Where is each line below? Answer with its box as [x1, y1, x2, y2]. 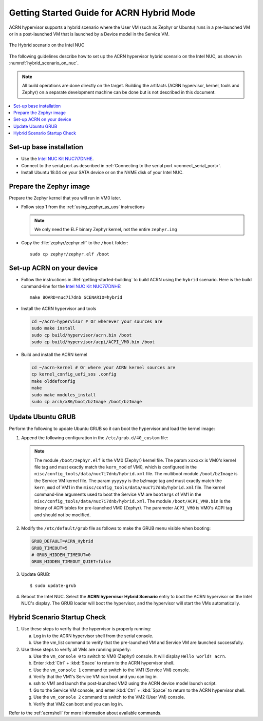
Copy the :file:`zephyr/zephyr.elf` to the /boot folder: [21, 240, 129, 246]
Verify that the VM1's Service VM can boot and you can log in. [33, 674, 158, 680]
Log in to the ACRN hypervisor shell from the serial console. [33, 633, 153, 639]
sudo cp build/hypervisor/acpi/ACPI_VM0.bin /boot [31, 339, 155, 345]
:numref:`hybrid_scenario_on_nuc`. [9, 60, 79, 66]
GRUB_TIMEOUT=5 [31, 545, 68, 551]
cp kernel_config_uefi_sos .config [31, 371, 116, 377]
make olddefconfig [31, 378, 75, 384]
